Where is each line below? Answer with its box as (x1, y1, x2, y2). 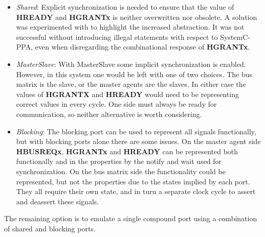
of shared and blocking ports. (4, 223, 96, 233)
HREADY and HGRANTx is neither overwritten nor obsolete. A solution (16, 11, 257, 22)
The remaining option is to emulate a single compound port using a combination (4, 213, 257, 224)
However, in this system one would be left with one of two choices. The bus (16, 68, 252, 79)
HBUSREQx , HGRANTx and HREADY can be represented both (16, 146, 238, 156)
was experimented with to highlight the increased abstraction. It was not (16, 21, 245, 32)
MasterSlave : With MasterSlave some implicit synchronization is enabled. (16, 58, 246, 69)
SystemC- (220, 31, 250, 42)
